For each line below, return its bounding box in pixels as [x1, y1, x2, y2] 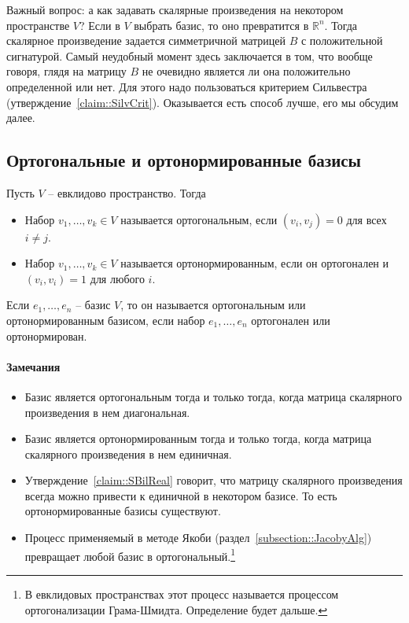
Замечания [6, 358, 61, 374]
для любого [90, 270, 145, 286]
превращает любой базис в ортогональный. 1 [24, 545, 236, 564]
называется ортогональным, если [120, 211, 278, 227]
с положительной [300, 32, 383, 49]
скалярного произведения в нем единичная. [24, 445, 232, 462]
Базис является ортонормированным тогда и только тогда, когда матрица [24, 430, 372, 447]
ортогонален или [251, 311, 330, 328]
